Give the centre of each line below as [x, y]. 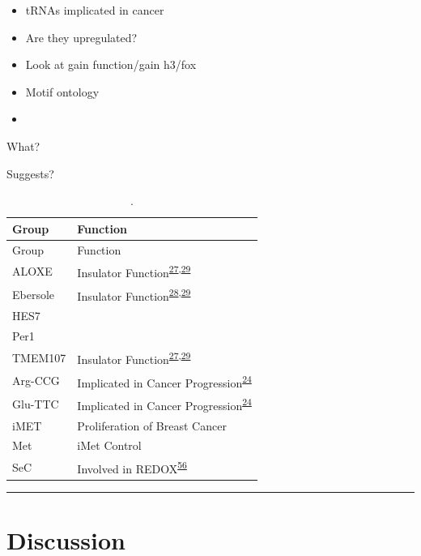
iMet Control [109, 445]
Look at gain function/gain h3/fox [111, 64]
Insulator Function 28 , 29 [134, 294]
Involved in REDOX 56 [132, 467]
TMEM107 [39, 357]
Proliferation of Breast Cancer [152, 425]
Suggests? [30, 173]
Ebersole [34, 294]
